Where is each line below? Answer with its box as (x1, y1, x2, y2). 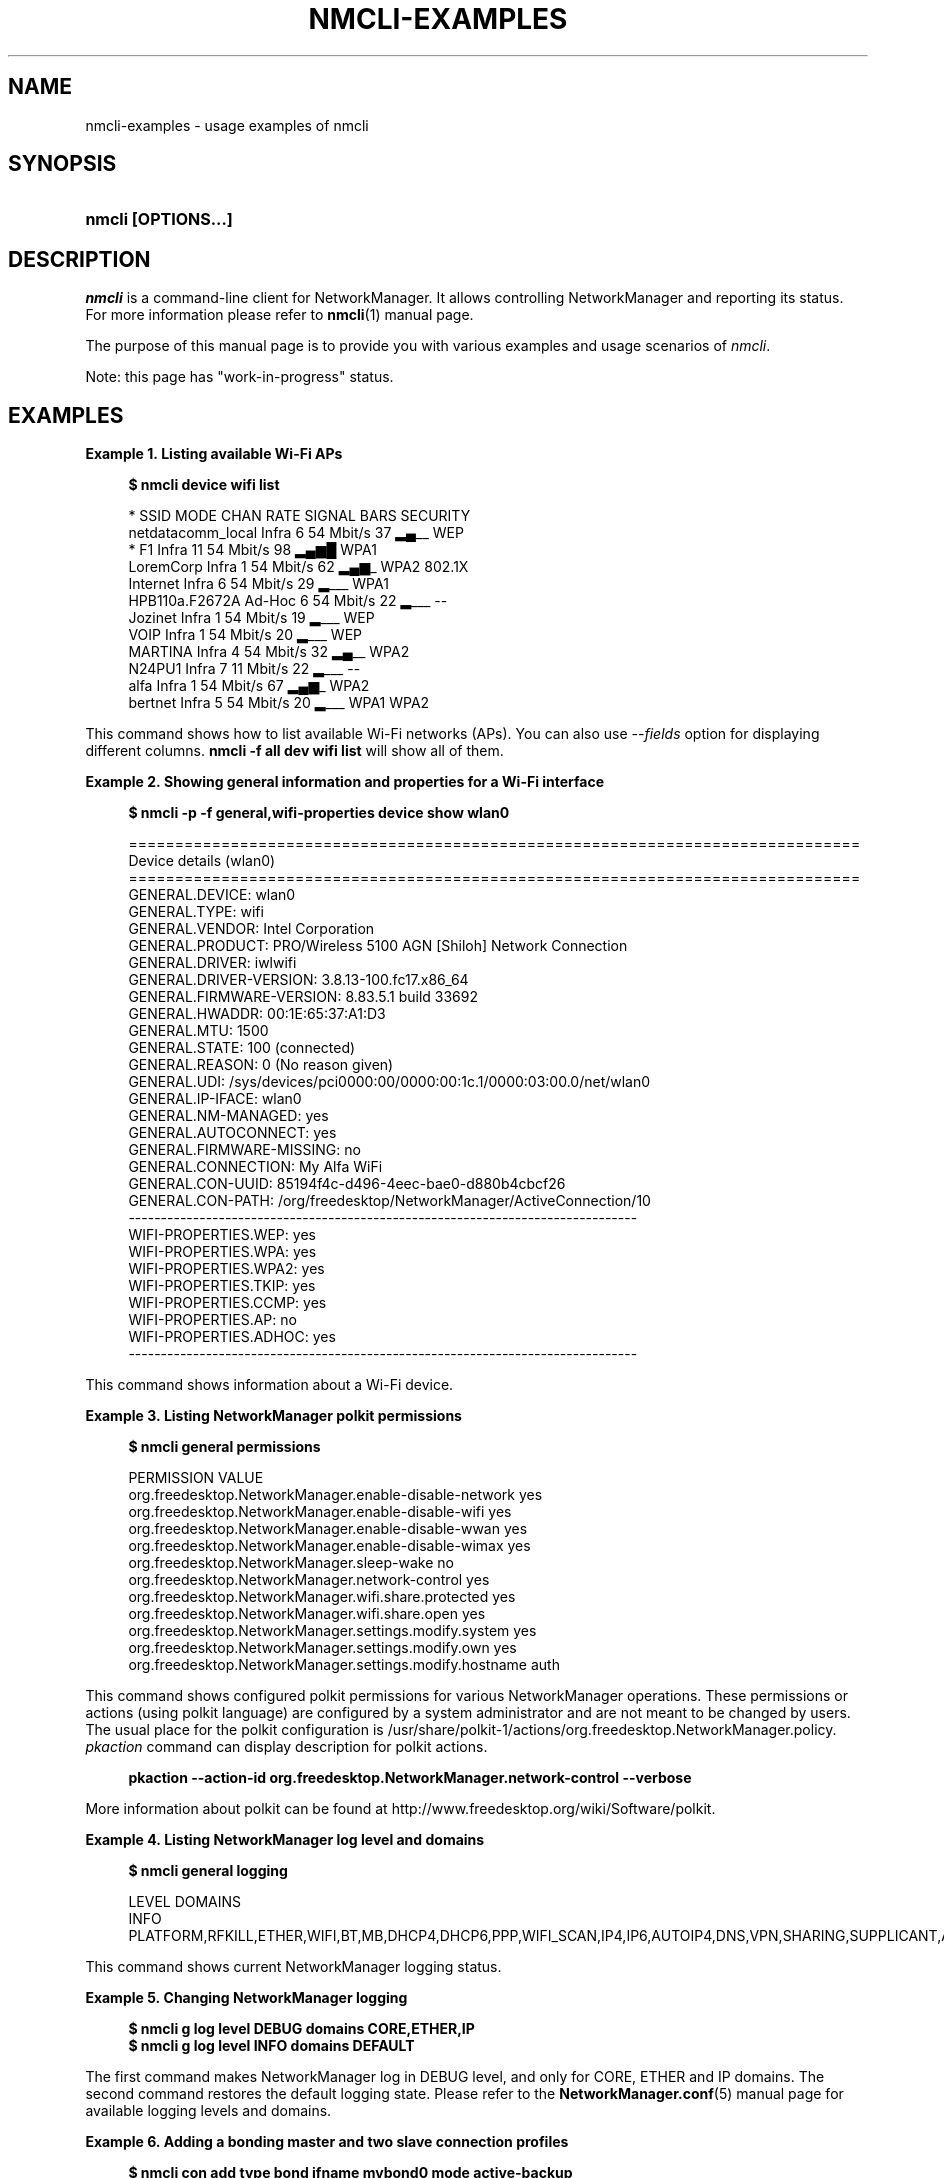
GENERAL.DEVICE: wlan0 (128, 886, 296, 904)
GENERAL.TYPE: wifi (128, 903, 264, 921)
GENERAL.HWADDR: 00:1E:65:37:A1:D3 (128, 1005, 386, 1023)
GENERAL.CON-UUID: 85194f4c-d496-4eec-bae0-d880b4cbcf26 (128, 1175, 566, 1193)
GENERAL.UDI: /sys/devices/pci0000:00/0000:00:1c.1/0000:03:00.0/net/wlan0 (128, 1073, 651, 1091)
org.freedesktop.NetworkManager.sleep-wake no (128, 1554, 454, 1572)
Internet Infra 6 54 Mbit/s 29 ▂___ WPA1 (128, 575, 389, 593)
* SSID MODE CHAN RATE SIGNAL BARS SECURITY (128, 507, 471, 525)
